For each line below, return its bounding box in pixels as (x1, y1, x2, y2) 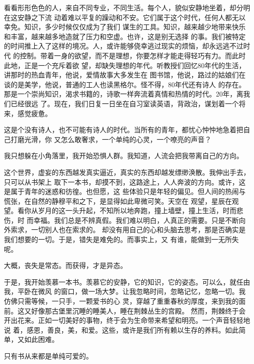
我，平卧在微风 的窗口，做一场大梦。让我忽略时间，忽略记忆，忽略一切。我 (4, 286, 246, 296)
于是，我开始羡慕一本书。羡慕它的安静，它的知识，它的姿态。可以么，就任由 (4, 276, 250, 287)
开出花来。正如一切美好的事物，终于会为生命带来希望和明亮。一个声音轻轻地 (4, 315, 250, 325)
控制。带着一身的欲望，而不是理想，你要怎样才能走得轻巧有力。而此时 (20, 50, 246, 60)
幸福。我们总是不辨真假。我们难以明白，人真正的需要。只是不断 (33, 215, 239, 225)
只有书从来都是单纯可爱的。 (4, 351, 93, 361)
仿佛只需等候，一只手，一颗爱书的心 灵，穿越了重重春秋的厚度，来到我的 (4, 296, 239, 306)
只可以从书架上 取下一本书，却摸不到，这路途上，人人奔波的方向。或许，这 (4, 176, 246, 187)
